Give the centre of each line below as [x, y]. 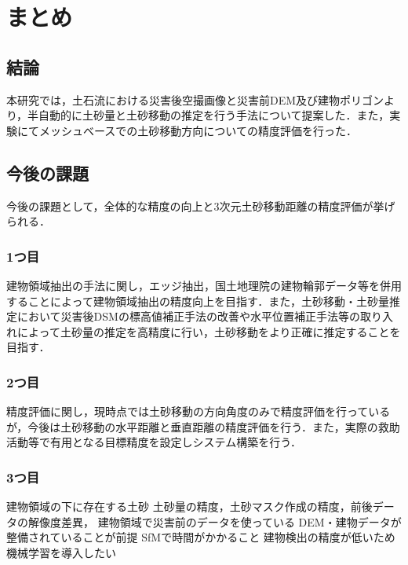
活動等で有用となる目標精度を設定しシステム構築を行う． [154, 442]
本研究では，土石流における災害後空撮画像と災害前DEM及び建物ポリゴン [195, 99]
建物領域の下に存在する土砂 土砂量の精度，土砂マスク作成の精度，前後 [189, 506]
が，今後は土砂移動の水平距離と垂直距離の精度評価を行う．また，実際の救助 [203, 426]
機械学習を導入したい [61, 552]
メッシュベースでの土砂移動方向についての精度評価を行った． [198, 130]
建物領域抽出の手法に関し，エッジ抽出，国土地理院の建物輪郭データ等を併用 [204, 285]
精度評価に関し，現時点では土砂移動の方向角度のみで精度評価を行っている [199, 411]
